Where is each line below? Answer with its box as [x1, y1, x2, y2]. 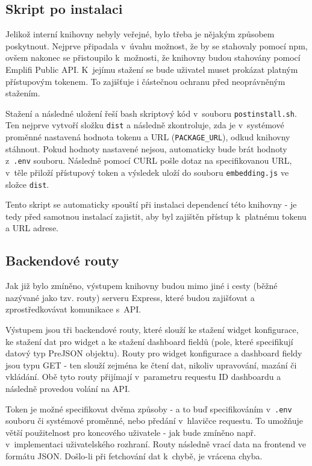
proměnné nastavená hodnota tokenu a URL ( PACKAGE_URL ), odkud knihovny [5, 131, 290, 143]
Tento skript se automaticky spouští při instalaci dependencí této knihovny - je [5, 198, 297, 211]
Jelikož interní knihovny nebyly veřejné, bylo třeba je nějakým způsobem [5, 28, 275, 40]
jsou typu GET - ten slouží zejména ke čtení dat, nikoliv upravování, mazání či [5, 358, 297, 371]
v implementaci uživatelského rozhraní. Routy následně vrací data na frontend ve [5, 438, 307, 450]
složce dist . [5, 178, 49, 190]
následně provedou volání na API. [5, 382, 130, 395]
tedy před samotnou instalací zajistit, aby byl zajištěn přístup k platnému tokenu [5, 210, 307, 222]
